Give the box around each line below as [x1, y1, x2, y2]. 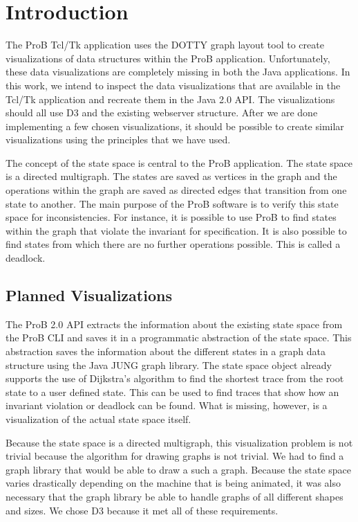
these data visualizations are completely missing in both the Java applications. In [6, 64, 350, 79]
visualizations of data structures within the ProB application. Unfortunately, [6, 51, 330, 65]
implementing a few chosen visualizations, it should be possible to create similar [6, 118, 344, 133]
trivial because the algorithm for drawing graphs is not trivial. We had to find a [6, 449, 344, 463]
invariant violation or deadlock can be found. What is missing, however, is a [6, 398, 328, 413]
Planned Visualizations [6, 285, 172, 306]
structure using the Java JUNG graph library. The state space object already [6, 357, 332, 372]
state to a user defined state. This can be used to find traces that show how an [6, 384, 339, 399]
